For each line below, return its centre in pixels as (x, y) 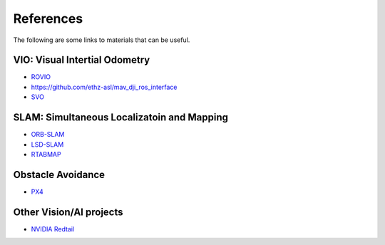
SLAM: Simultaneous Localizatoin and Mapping (120, 118)
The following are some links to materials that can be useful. (102, 40)
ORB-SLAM (48, 135)
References (48, 19)
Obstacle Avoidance (59, 174)
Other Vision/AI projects (68, 212)
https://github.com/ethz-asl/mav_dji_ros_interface (104, 87)
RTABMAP (46, 154)
